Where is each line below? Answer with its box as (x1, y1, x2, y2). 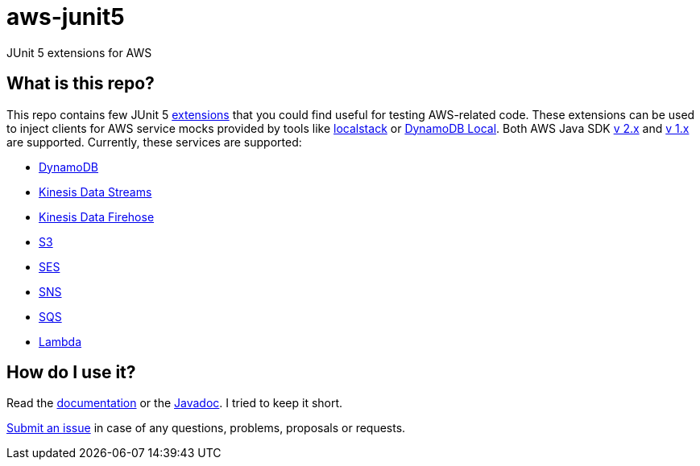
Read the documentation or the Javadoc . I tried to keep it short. (6, 396, 343, 410)
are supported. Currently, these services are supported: (6, 134, 302, 149)
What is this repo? (6, 73, 155, 94)
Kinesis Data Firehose (39, 209, 155, 224)
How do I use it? (6, 362, 136, 383)
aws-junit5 (6, 3, 125, 31)
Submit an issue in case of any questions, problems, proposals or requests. (6, 421, 406, 435)
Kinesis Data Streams (39, 184, 152, 199)
